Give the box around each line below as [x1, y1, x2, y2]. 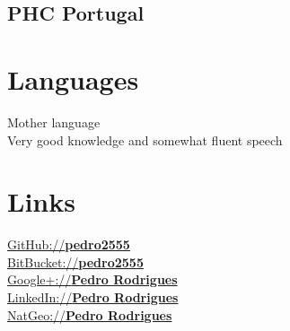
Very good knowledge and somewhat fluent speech [7, 130, 283, 149]
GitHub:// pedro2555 [7, 235, 130, 254]
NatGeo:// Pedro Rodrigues [7, 305, 172, 324]
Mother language [7, 112, 101, 131]
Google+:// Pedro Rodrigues [7, 270, 178, 289]
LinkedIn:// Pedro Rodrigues [7, 288, 179, 306]
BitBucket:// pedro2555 [7, 252, 144, 271]
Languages [7, 60, 139, 97]
